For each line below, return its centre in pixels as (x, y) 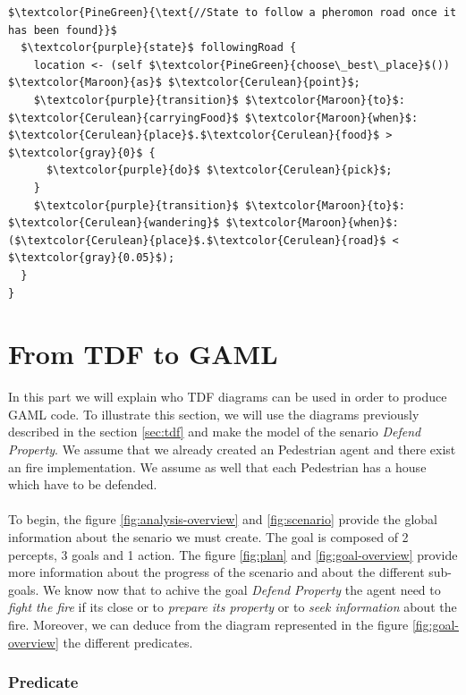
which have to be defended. (83, 484)
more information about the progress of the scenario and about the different (216, 572)
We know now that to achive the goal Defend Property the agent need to (241, 589)
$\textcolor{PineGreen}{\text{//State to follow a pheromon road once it (233, 13)
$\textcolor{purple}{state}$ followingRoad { (159, 48)
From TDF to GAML (143, 354)
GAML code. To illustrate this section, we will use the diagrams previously (214, 414)
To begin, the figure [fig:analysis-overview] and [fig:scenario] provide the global (223, 519)
